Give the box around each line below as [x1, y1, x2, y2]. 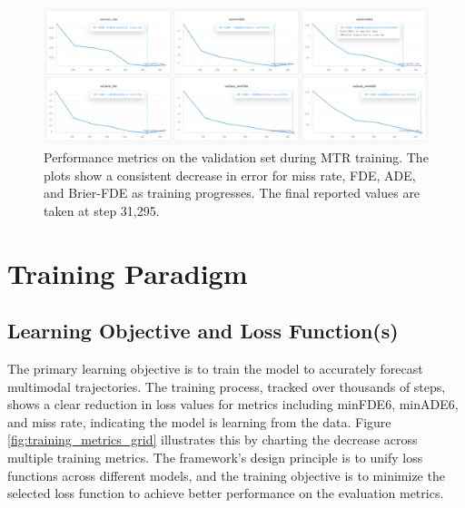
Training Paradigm [7, 254, 248, 291]
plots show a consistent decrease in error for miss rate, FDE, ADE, [44, 165, 416, 184]
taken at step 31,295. [44, 200, 160, 220]
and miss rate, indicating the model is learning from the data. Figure [7, 412, 391, 431]
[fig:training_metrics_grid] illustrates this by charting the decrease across [7, 430, 418, 449]
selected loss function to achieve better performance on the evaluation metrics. [7, 484, 444, 503]
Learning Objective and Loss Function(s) [7, 317, 399, 345]
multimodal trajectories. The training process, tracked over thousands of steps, [7, 376, 446, 396]
